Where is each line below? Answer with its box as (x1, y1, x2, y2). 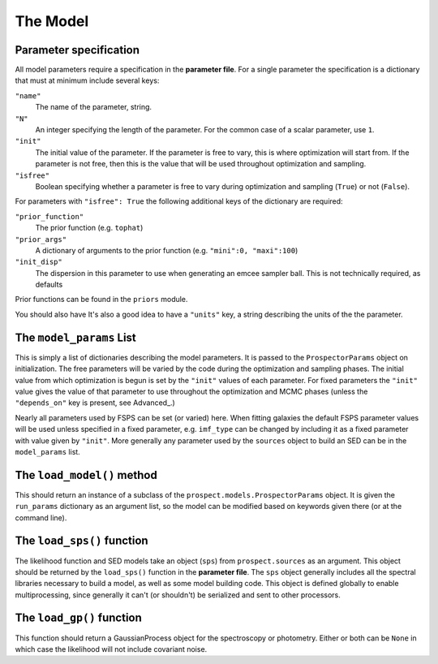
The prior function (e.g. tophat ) (35, 223, 144, 233)
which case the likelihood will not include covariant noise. (15, 644, 208, 653)
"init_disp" (15, 257, 62, 267)
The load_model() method (15, 468, 157, 482)
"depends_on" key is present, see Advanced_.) (15, 398, 176, 407)
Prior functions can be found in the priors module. (15, 295, 188, 304)
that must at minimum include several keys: (15, 75, 160, 85)
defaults (35, 280, 63, 290)
